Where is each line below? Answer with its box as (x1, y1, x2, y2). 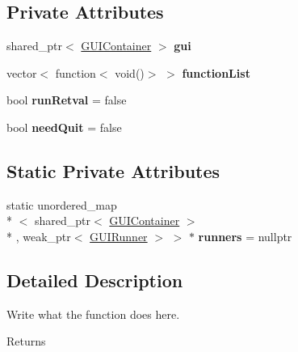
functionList (182, 64, 250, 81)
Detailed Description (6, 267, 183, 292)
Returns (6, 333, 46, 350)
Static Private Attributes (6, 158, 220, 183)
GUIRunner (90, 227, 148, 244)
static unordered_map (6, 196, 117, 213)
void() (115, 64, 145, 81)
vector (6, 64, 37, 81)
